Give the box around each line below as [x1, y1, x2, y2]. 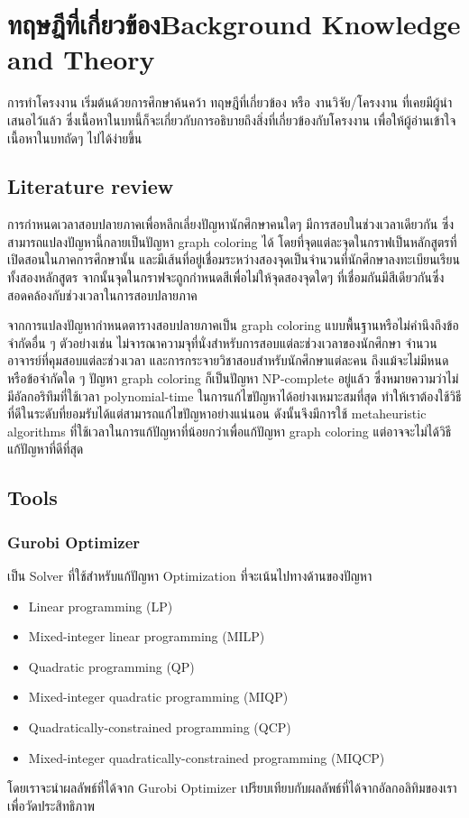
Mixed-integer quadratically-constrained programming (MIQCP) [28, 748, 385, 767]
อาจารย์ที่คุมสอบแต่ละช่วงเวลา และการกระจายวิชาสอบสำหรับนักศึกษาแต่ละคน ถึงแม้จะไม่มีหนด [7, 351, 449, 370]
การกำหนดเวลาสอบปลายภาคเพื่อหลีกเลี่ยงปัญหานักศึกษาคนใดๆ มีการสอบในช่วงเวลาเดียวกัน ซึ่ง [7, 215, 455, 234]
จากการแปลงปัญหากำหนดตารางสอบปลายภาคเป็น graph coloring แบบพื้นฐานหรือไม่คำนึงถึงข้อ [7, 316, 459, 335]
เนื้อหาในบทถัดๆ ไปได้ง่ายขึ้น [7, 128, 143, 147]
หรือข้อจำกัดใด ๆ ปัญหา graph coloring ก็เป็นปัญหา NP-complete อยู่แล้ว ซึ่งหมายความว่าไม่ [7, 369, 459, 388]
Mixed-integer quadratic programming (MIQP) [28, 687, 289, 706]
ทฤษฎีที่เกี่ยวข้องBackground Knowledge [7, 5, 461, 42]
